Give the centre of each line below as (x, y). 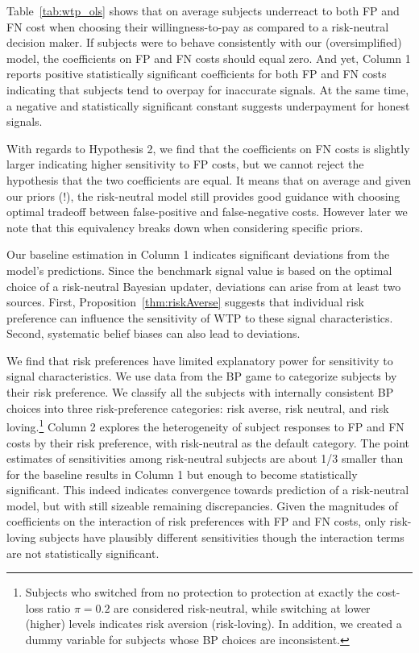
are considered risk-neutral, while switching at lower (242, 607)
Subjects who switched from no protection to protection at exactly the (199, 592)
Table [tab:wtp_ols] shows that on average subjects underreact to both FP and (203, 10)
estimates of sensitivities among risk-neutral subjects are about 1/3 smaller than (205, 458)
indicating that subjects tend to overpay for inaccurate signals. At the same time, (208, 89)
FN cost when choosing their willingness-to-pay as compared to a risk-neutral (198, 26)
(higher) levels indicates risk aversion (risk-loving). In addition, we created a (214, 624)
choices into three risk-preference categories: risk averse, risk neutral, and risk (198, 408)
